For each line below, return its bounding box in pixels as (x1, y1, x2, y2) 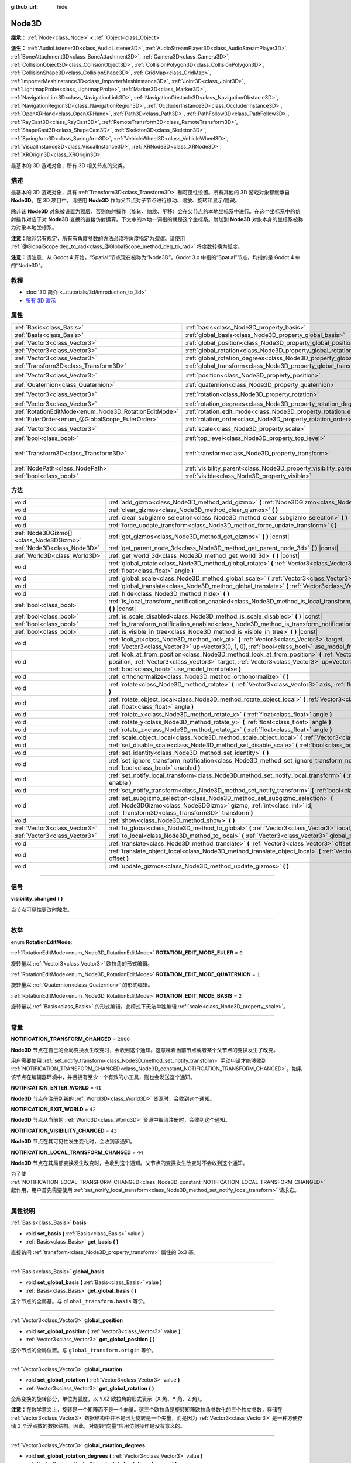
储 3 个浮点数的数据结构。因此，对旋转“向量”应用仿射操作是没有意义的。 (11, 1423, 185, 1430)
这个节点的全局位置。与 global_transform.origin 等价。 (11, 1347, 157, 1354)
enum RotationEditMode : (11, 938, 73, 945)
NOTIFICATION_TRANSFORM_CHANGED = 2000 (11, 1036, 130, 1043)
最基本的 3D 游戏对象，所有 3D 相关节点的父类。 (11, 162, 128, 169)
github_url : (11, 4, 38, 10)
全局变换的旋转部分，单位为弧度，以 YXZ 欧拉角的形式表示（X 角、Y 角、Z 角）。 (11, 1396, 205, 1403)
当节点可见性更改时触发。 (11, 906, 73, 913)
